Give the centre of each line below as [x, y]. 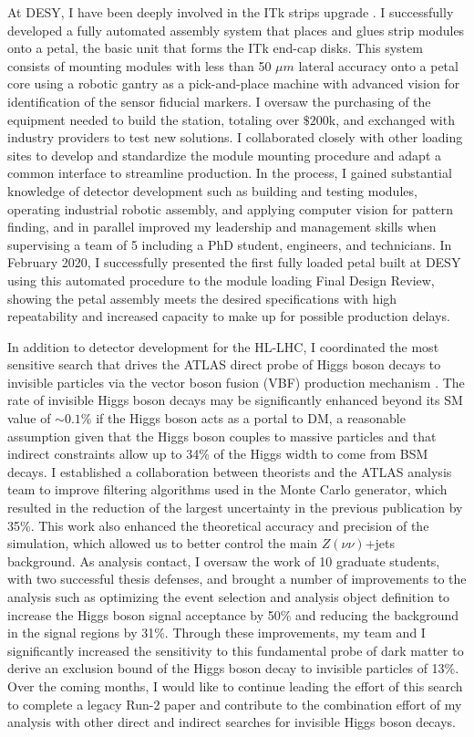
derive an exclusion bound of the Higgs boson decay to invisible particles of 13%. [233, 668]
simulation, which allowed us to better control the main [163, 543]
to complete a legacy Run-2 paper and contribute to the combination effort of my [235, 704]
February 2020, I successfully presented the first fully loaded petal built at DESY [234, 262]
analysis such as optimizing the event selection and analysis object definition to [229, 597]
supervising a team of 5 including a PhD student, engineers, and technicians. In [230, 244]
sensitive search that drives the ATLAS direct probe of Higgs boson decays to [224, 364]
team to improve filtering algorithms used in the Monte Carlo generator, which [227, 489]
